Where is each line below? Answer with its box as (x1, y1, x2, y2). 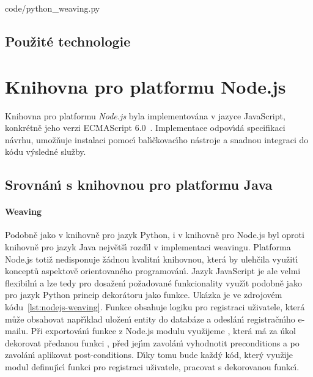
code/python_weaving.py (5, 2, 100, 14)
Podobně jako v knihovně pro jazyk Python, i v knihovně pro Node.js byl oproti (5, 228, 304, 241)
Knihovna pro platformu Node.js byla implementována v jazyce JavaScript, (5, 109, 285, 122)
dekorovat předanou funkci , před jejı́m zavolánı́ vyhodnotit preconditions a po (5, 336, 300, 349)
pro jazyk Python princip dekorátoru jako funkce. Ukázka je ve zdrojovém (5, 288, 282, 301)
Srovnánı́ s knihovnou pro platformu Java (5, 175, 273, 194)
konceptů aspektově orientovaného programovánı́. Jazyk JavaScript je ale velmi (5, 264, 301, 277)
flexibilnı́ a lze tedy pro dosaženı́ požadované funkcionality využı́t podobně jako (5, 276, 302, 289)
